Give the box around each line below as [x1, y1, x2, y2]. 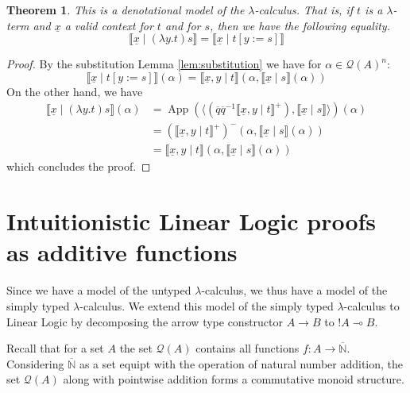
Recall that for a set [6, 340, 104, 356]
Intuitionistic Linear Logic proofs [6, 205, 377, 237]
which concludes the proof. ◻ [6, 158, 151, 175]
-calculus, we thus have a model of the [201, 282, 388, 299]
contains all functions [195, 340, 300, 356]
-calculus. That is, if [254, 2, 354, 17]
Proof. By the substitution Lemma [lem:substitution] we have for [6, 56, 322, 72]
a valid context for [64, 17, 153, 33]
